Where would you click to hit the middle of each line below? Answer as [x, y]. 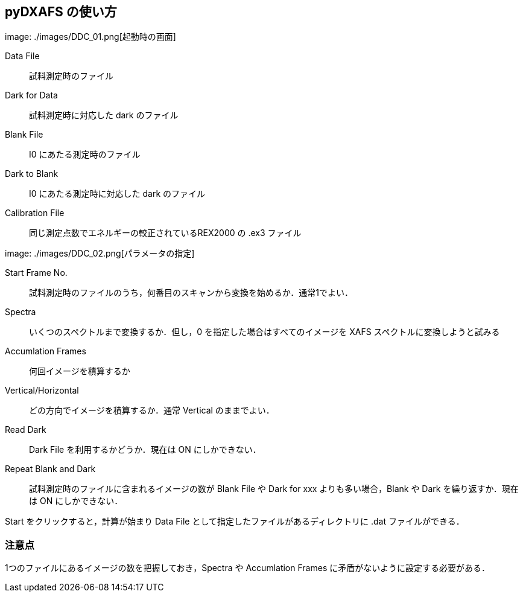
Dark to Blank [32, 174]
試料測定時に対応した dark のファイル [104, 115]
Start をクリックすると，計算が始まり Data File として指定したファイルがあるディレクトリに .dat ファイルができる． [235, 522]
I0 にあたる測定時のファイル [85, 155]
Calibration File [35, 213]
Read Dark [26, 430]
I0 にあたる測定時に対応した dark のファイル [117, 194]
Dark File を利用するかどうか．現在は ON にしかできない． [145, 450]
